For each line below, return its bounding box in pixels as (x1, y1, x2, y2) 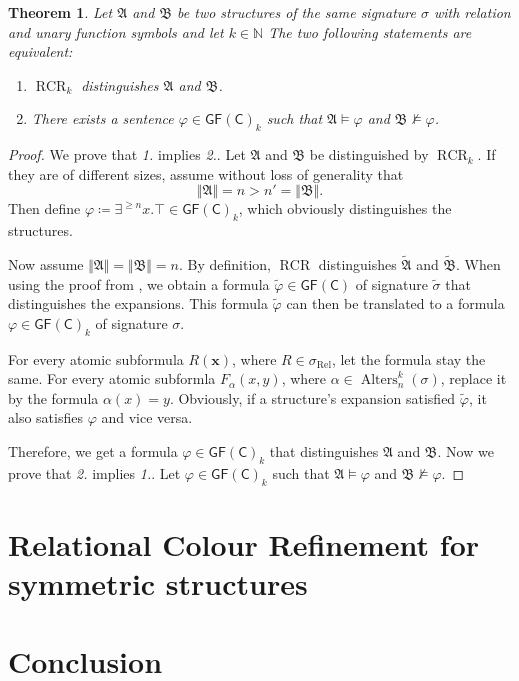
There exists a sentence (31, 108, 174, 129)
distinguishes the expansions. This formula (8, 293, 268, 314)
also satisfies (8, 407, 83, 428)
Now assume (8, 253, 84, 274)
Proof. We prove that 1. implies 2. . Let (8, 144, 246, 165)
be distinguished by (309, 144, 429, 165)
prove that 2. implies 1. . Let (8, 462, 181, 483)
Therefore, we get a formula (8, 440, 178, 461)
